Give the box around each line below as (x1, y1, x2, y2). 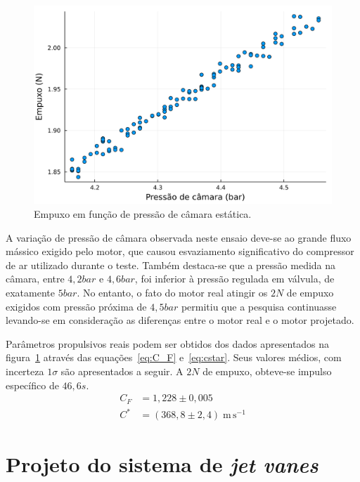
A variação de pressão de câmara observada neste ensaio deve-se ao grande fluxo (6, 230, 352, 245)
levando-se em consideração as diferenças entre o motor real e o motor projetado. (6, 313, 354, 327)
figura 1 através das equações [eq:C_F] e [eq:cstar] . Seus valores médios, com (6, 350, 342, 365)
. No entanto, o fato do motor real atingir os (77, 285, 268, 299)
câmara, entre (6, 271, 65, 286)
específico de (6, 377, 59, 392)
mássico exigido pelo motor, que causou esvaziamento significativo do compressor (6, 244, 354, 259)
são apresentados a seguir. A (60, 363, 184, 378)
